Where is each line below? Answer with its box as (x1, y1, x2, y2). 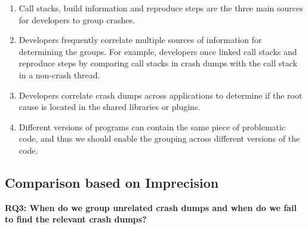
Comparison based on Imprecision (5, 173, 219, 191)
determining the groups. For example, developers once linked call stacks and (19, 45, 297, 57)
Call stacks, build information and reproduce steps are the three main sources (19, 2, 303, 14)
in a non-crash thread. (19, 68, 100, 81)
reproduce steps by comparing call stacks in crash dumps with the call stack (19, 57, 297, 69)
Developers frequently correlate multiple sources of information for (19, 33, 262, 46)
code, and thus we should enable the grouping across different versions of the (19, 132, 300, 145)
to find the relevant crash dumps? (5, 213, 147, 225)
